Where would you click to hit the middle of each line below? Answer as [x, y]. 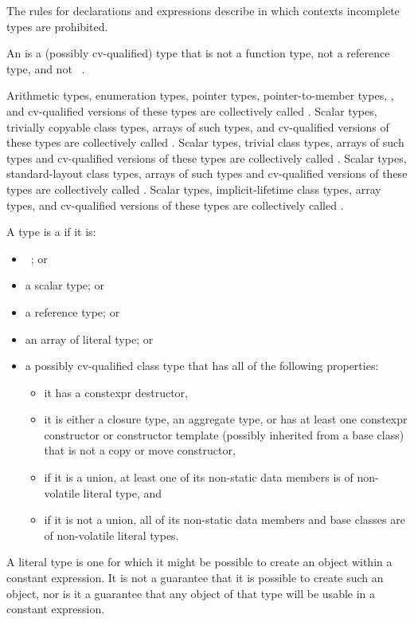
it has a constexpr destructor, [116, 392]
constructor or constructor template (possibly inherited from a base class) [224, 434]
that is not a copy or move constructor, [140, 450]
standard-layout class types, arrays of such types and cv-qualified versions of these [207, 173]
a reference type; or [72, 311]
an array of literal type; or [89, 339]
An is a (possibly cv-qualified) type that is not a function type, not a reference [198, 53]
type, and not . [46, 68]
